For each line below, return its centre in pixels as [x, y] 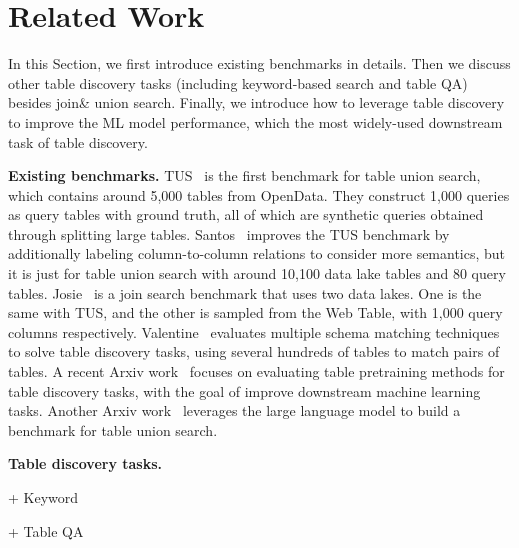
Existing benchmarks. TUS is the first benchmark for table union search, [244, 175]
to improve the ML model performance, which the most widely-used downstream [255, 121]
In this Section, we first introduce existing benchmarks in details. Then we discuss [259, 63]
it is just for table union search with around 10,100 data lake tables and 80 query [257, 273]
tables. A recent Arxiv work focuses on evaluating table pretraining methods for [256, 371]
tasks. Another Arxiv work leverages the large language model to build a [234, 410]
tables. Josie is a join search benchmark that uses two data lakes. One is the [245, 292]
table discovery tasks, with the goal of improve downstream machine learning [244, 390]
